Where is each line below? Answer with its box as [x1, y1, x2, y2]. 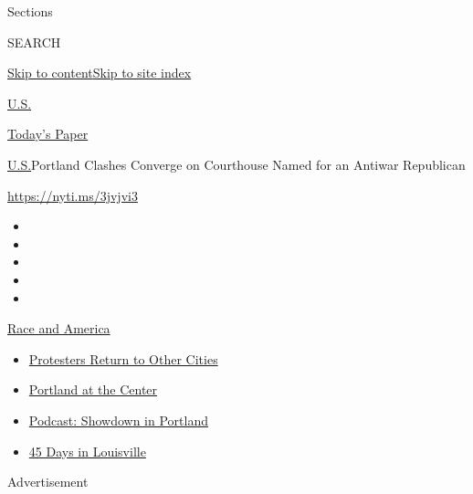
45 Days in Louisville [28, 441, 146, 460]
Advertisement [7, 472, 89, 491]
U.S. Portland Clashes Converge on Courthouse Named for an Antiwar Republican [7, 154, 466, 173]
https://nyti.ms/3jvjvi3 [7, 185, 138, 205]
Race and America [7, 319, 110, 338]
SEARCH [7, 32, 61, 51]
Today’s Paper [7, 124, 89, 143]
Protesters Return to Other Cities [28, 349, 218, 368]
